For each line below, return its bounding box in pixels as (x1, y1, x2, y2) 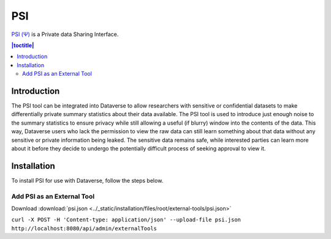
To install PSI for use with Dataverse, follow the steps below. (11, 177, 164, 184)
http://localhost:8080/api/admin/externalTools (11, 225, 158, 232)
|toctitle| (11, 42, 34, 49)
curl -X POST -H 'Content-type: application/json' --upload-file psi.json (11, 216, 242, 223)
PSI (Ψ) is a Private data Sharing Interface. (11, 31, 119, 38)
